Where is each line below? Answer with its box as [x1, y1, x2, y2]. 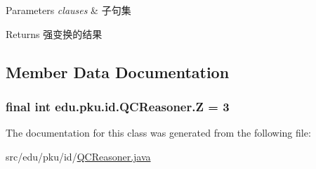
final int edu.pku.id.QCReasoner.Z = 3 [6, 97, 230, 115]
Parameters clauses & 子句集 [6, 3, 131, 17]
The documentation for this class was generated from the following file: [6, 125, 311, 140]
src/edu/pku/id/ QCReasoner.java [6, 149, 151, 163]
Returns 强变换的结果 [6, 26, 103, 41]
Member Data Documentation [6, 61, 230, 82]
